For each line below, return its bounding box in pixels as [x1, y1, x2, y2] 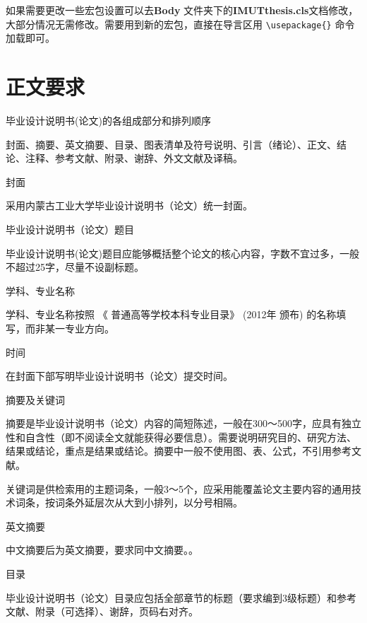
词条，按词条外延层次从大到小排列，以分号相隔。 [15, 495, 243, 510]
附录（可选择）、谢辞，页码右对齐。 [35, 604, 198, 619]
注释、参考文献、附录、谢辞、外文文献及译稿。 [25, 151, 243, 165]
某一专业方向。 [44, 320, 114, 335]
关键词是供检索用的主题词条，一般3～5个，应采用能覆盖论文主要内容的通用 [6, 481, 351, 496]
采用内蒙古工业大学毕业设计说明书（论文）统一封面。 [6, 198, 253, 213]
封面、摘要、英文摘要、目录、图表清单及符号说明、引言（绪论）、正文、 [6, 136, 337, 151]
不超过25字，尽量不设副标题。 [6, 260, 144, 274]
